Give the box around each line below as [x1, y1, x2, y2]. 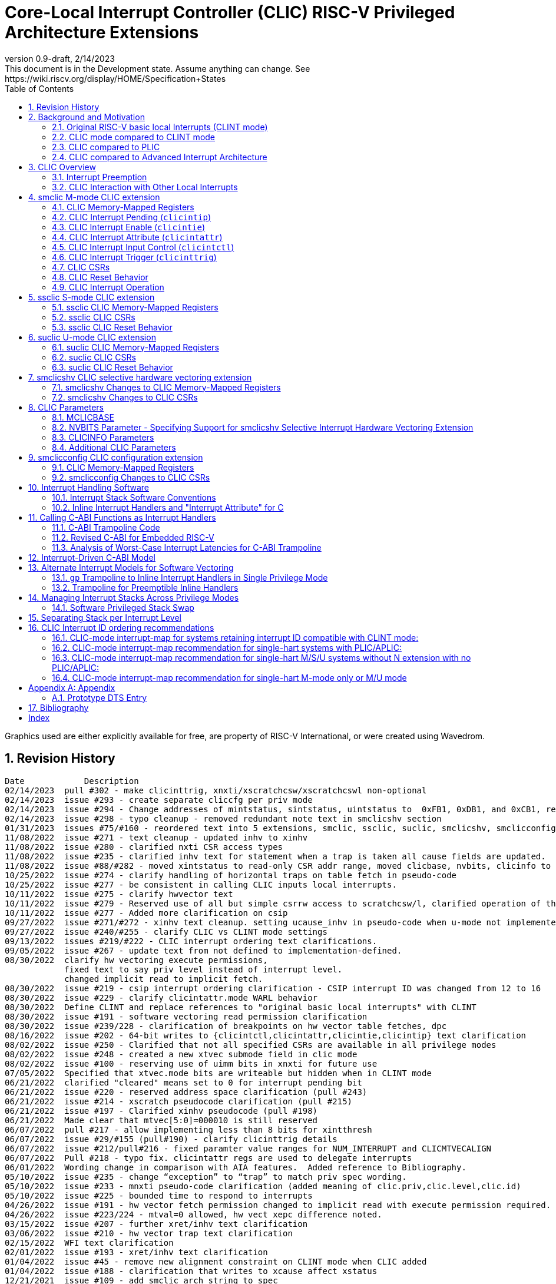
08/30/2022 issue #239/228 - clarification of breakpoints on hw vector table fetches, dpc [5, 1021, 447, 1031]
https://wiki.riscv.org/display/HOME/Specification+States [5, 73, 226, 84]
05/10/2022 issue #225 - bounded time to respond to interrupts [5, 1190, 313, 1200]
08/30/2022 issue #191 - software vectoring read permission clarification [5, 1011, 368, 1021]
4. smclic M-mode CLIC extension [28, 191, 160, 202]
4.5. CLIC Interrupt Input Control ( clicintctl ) [52, 241, 234, 252]
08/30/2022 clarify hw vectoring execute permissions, [5, 955, 268, 965]
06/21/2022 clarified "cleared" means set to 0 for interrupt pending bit [5, 1077, 362, 1087]
